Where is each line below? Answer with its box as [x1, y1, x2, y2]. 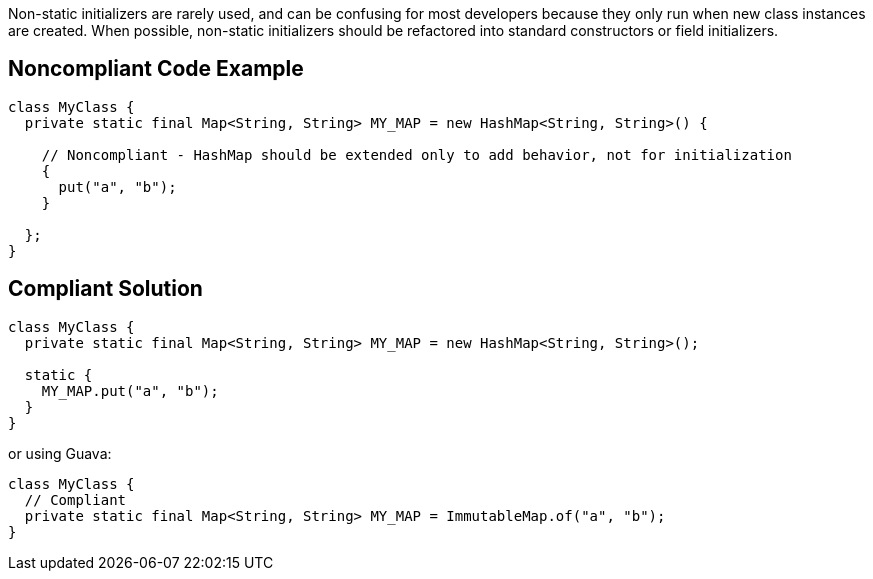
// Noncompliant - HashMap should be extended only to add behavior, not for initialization [41, 146, 792, 163]
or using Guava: [8, 444, 112, 462]
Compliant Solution [8, 276, 203, 302]
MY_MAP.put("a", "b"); [41, 382, 219, 399]
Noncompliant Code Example [8, 56, 304, 82]
